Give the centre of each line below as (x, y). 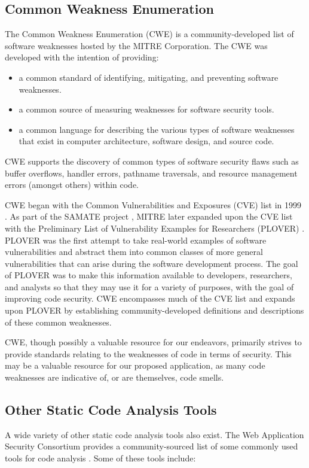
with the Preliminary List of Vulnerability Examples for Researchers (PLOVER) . (155, 228)
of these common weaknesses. (58, 322)
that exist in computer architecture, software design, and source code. (146, 141)
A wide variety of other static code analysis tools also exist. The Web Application (154, 434)
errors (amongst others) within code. (72, 185)
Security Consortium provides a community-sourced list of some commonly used (152, 446)
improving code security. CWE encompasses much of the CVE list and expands (150, 298)
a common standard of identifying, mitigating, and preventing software (149, 77)
